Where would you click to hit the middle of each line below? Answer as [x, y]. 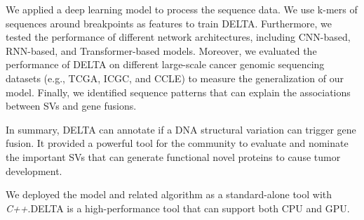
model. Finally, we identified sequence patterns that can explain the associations [178, 92]
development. [34, 170]
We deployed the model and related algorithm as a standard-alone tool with [169, 194]
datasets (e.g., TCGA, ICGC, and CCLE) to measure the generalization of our [175, 78]
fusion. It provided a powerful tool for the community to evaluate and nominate [177, 143]
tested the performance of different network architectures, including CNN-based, [178, 37]
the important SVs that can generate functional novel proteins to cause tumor [173, 156]
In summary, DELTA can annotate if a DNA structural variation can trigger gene [181, 129]
